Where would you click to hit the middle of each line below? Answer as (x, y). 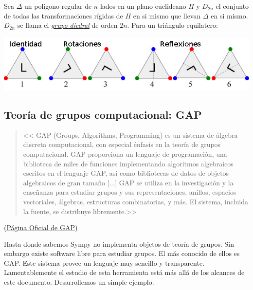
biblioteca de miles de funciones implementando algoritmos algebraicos (128, 163)
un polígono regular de (58, 6)
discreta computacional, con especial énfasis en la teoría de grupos (122, 144)
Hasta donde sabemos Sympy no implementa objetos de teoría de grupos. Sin (119, 244)
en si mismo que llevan (167, 15)
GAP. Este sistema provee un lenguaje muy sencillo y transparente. (104, 263)
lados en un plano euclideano (143, 6)
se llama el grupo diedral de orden (67, 25)
